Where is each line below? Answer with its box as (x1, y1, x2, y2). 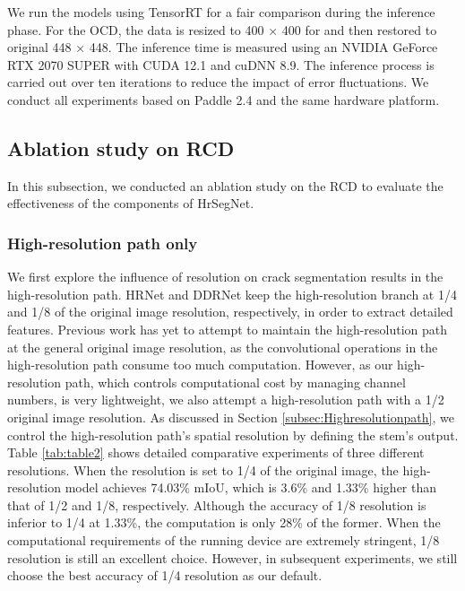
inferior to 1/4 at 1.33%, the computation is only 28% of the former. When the (7, 513, 441, 532)
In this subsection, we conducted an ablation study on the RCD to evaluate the (7, 176, 443, 195)
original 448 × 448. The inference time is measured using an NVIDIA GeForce (7, 38, 438, 56)
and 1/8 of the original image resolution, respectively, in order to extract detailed (7, 302, 453, 321)
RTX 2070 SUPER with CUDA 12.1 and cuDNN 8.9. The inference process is (7, 55, 435, 74)
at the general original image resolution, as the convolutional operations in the (7, 337, 438, 356)
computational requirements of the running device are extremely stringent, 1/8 (7, 531, 440, 550)
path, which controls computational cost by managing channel (65, 372, 406, 391)
